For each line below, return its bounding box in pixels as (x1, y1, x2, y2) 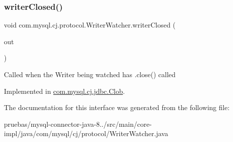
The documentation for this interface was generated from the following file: (4, 102, 230, 113)
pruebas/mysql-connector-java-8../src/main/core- (4, 118, 152, 129)
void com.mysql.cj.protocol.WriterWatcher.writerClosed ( (4, 20, 175, 30)
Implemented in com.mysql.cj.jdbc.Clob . (4, 85, 125, 96)
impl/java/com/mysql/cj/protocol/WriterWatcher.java (4, 128, 168, 139)
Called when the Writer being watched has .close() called (4, 69, 176, 79)
